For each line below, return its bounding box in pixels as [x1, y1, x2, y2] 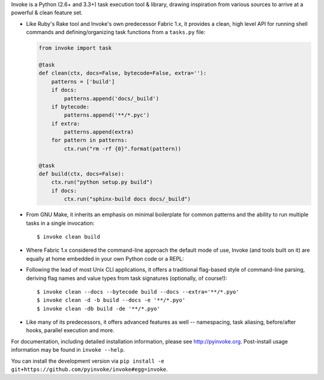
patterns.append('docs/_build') [64, 95, 159, 102]
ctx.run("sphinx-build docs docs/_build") [64, 195, 191, 203]
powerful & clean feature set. [11, 9, 83, 16]
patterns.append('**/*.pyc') [64, 111, 150, 119]
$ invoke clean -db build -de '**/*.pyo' [37, 305, 160, 312]
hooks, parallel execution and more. [26, 327, 115, 334]
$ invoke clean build [37, 233, 100, 240]
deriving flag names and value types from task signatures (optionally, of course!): [26, 275, 227, 282]
